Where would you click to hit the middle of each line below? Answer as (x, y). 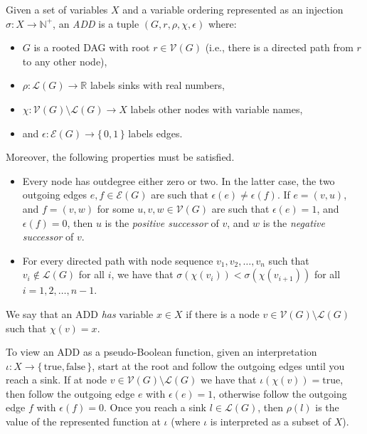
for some (116, 208)
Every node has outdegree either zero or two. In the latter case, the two (179, 180)
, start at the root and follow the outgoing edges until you (218, 365)
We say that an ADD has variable (80, 313)
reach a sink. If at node (57, 380)
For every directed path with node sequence (118, 260)
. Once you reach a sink (155, 407)
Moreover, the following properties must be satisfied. (120, 157)
